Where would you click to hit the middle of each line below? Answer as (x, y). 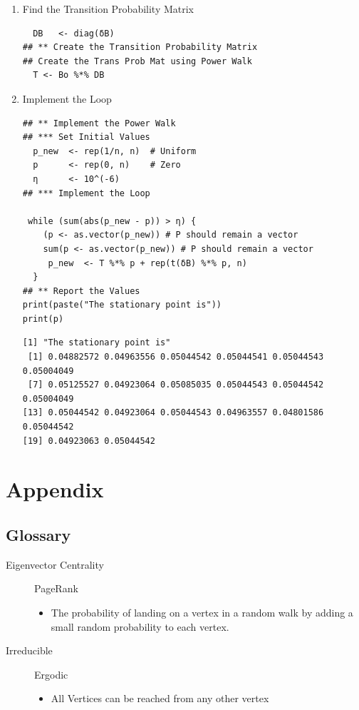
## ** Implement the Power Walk (99, 123)
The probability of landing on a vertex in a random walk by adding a (202, 612)
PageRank (56, 588)
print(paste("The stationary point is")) (122, 305)
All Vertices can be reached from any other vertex (160, 698)
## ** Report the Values (81, 291)
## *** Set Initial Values (86, 137)
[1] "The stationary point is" (97, 343)
